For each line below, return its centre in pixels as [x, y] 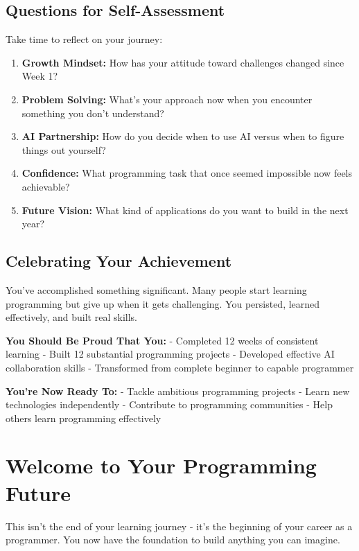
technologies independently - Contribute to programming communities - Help [169, 404]
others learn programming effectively [84, 418]
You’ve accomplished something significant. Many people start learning [156, 289]
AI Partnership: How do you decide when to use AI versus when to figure [183, 136]
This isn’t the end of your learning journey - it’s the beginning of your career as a [179, 526]
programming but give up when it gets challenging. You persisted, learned [163, 303]
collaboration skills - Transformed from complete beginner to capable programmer [180, 367]
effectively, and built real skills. [71, 317]
